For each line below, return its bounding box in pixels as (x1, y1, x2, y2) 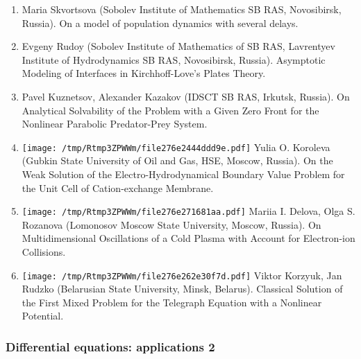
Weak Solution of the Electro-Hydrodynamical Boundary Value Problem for (22, 167, 345, 181)
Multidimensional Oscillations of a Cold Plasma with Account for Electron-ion (22, 231, 355, 245)
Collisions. (22, 245, 66, 259)
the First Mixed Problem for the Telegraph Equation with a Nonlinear (22, 295, 322, 309)
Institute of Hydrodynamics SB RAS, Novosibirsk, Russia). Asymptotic (22, 52, 326, 67)
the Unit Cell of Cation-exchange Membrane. (22, 180, 214, 195)
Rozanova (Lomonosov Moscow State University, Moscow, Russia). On (22, 217, 321, 231)
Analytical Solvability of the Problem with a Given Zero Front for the (22, 103, 319, 117)
